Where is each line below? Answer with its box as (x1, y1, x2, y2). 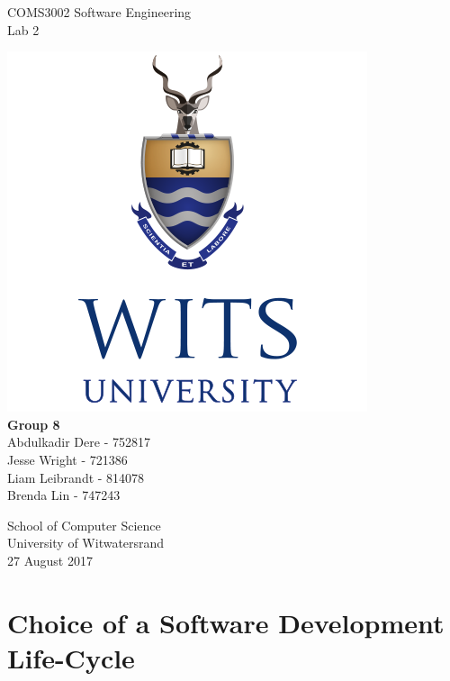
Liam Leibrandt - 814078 (7, 468, 145, 486)
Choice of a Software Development (7, 604, 445, 640)
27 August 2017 (7, 550, 93, 569)
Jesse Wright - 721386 (7, 449, 128, 468)
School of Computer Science (7, 515, 161, 534)
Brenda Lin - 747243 (7, 486, 121, 504)
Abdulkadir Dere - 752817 (7, 432, 150, 451)
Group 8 (7, 414, 60, 433)
